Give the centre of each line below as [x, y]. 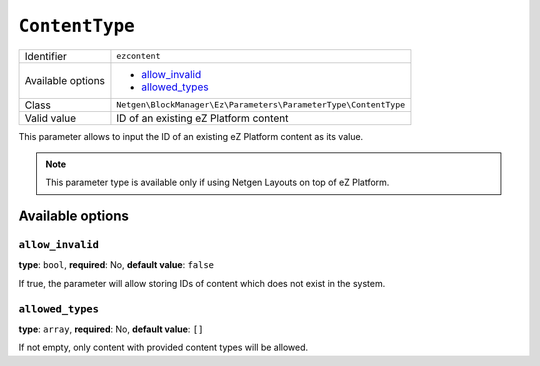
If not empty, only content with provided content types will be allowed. [163, 347]
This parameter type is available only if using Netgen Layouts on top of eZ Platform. [217, 182]
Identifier [45, 56]
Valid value [50, 118]
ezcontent [138, 56]
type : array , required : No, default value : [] [111, 329]
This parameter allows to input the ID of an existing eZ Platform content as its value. [191, 136]
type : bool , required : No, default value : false [116, 265]
